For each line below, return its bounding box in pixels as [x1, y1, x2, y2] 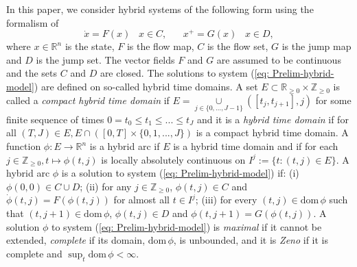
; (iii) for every [195, 192, 257, 207]
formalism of [6, 15, 59, 29]
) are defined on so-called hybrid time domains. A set [34, 79, 258, 94]
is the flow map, [126, 39, 194, 53]
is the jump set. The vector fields [36, 52, 175, 66]
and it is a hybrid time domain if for [196, 112, 349, 126]
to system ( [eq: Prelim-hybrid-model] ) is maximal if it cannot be [51, 219, 322, 233]
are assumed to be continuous [216, 52, 341, 66]
